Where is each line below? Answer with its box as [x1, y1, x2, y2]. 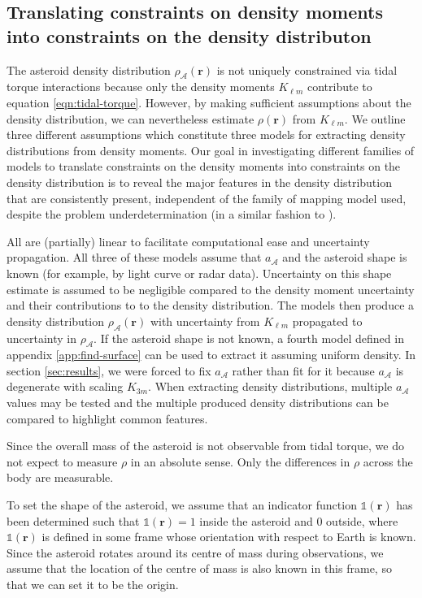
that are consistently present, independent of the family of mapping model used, [7, 189, 407, 206]
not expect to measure [7, 453, 118, 470]
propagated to [292, 312, 363, 329]
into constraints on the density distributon [7, 23, 372, 48]
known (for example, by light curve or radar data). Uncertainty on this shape [7, 264, 392, 281]
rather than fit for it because [232, 362, 375, 379]
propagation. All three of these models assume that [7, 249, 262, 266]
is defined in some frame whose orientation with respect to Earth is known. [41, 528, 416, 545]
